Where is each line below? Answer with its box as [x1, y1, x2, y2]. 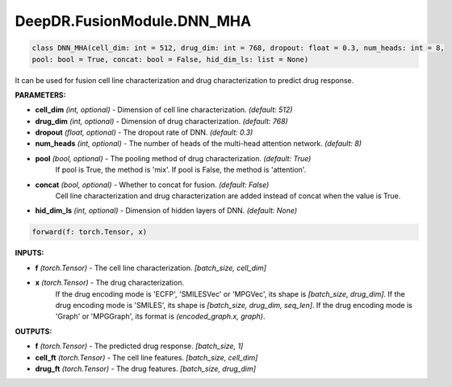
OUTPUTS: [15, 327, 52, 336]
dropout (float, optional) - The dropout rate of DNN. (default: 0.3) [35, 127, 253, 137]
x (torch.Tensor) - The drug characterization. [35, 278, 185, 288]
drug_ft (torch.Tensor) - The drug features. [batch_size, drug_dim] [35, 364, 257, 373]
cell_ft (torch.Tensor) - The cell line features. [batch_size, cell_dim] [35, 352, 258, 362]
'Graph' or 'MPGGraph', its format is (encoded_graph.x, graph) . [55, 311, 266, 322]
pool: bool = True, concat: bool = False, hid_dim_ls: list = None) [31, 55, 309, 64]
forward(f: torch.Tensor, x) [31, 227, 148, 237]
